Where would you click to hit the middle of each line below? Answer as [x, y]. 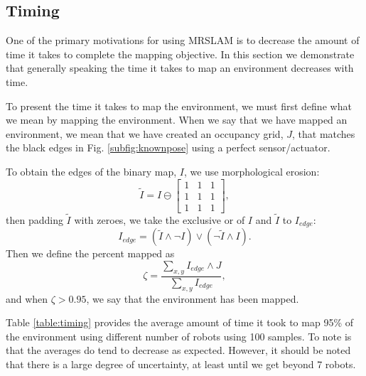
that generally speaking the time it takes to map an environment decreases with [180, 68]
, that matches [323, 133]
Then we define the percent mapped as [90, 253]
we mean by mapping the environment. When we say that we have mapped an [177, 120]
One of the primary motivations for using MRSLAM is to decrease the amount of [183, 40]
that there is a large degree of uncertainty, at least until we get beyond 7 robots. [181, 364]
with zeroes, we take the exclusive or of [160, 219]
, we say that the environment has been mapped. [193, 298]
